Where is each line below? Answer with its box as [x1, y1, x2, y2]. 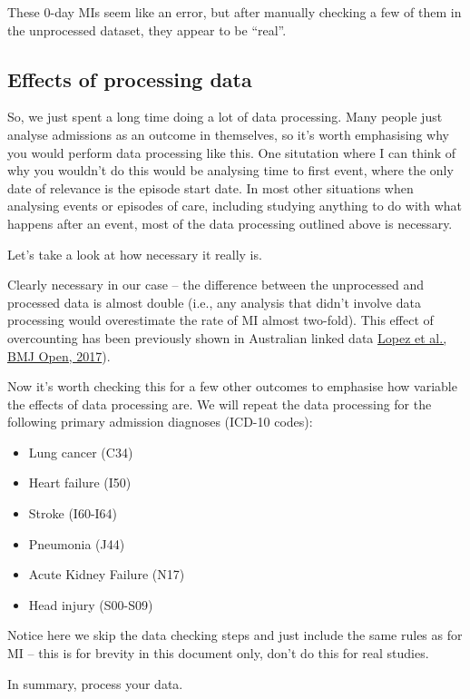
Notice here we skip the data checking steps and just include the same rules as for [7, 625, 463, 645]
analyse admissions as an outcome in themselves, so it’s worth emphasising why [7, 124, 449, 143]
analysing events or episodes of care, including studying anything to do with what [7, 196, 463, 215]
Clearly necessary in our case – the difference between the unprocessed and [7, 275, 425, 294]
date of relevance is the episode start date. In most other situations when [7, 178, 414, 197]
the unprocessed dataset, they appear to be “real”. [7, 20, 287, 39]
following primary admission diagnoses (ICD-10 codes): [7, 412, 313, 431]
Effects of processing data [7, 64, 252, 93]
